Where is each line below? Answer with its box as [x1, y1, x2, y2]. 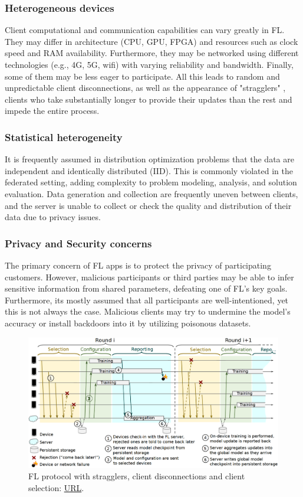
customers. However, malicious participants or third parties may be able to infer [5, 270, 294, 283]
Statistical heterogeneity [5, 129, 123, 144]
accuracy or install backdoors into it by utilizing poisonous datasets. [5, 316, 251, 329]
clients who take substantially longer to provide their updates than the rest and [5, 93, 292, 105]
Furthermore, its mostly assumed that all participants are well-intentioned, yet [5, 293, 289, 306]
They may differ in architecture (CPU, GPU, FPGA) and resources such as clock [5, 35, 298, 47]
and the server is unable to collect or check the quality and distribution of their [5, 199, 292, 211]
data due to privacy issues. [5, 211, 101, 223]
